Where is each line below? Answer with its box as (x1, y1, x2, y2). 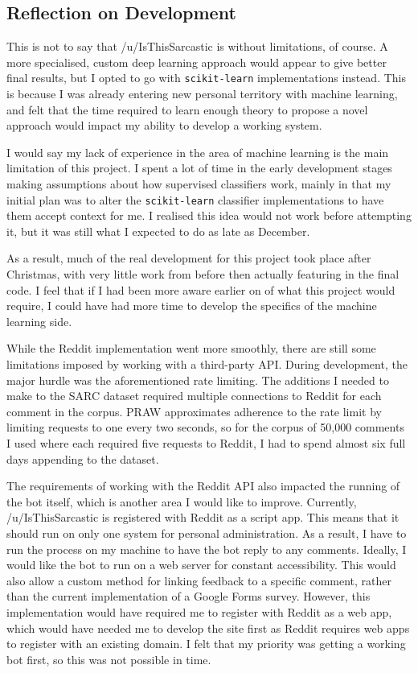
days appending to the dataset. (6, 450, 159, 467)
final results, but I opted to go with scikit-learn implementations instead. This (6, 69, 407, 86)
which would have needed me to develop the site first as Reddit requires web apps (6, 619, 410, 636)
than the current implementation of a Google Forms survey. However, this (6, 588, 371, 605)
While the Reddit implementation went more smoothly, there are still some (6, 340, 376, 357)
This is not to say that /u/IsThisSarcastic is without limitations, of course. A (6, 38, 388, 55)
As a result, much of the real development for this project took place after (6, 250, 371, 266)
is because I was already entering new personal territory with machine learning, (6, 85, 398, 102)
